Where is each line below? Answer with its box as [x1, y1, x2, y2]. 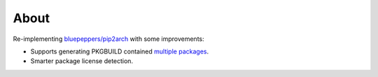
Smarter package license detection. [30, 57, 133, 65]
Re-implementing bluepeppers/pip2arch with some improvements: [13, 35, 204, 43]
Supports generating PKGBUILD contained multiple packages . [30, 47, 209, 55]
